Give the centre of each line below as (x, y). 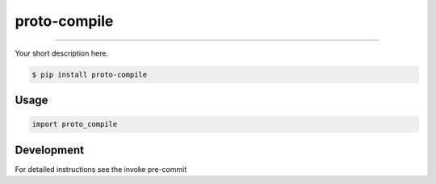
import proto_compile (75, 124)
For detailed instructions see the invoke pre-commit (101, 169)
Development (50, 150)
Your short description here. (62, 53)
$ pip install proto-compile (90, 74)
